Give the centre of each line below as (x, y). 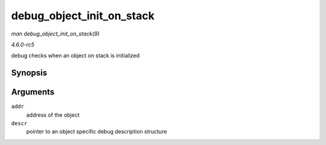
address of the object (53, 115)
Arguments (33, 92)
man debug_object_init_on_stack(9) (55, 34)
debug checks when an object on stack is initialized (75, 56)
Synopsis (29, 73)
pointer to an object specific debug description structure (97, 132)
